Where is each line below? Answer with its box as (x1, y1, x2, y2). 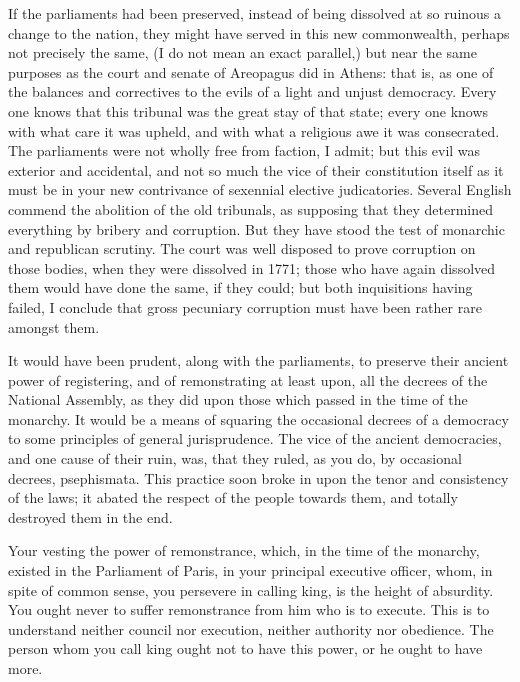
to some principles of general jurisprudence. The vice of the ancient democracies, (8, 428, 502, 449)
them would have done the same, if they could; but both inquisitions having (8, 277, 473, 298)
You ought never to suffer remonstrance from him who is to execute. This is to (8, 599, 490, 620)
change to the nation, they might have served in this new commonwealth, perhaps (8, 22, 510, 43)
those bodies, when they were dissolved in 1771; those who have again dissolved (8, 257, 496, 278)
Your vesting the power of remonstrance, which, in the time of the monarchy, (8, 540, 480, 561)
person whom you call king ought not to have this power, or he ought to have (8, 638, 483, 659)
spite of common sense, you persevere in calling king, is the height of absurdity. (8, 579, 494, 600)
